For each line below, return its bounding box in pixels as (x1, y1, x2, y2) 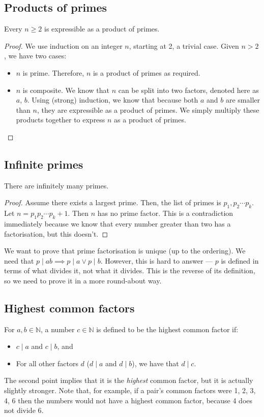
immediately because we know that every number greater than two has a (4, 218, 231, 229)
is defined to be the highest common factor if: (96, 324, 239, 334)
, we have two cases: (4, 50, 67, 61)
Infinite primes (4, 156, 83, 172)
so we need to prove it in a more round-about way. (4, 275, 162, 285)
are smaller (225, 94, 260, 105)
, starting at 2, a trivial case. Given (129, 40, 239, 51)
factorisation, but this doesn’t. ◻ (4, 228, 108, 239)
